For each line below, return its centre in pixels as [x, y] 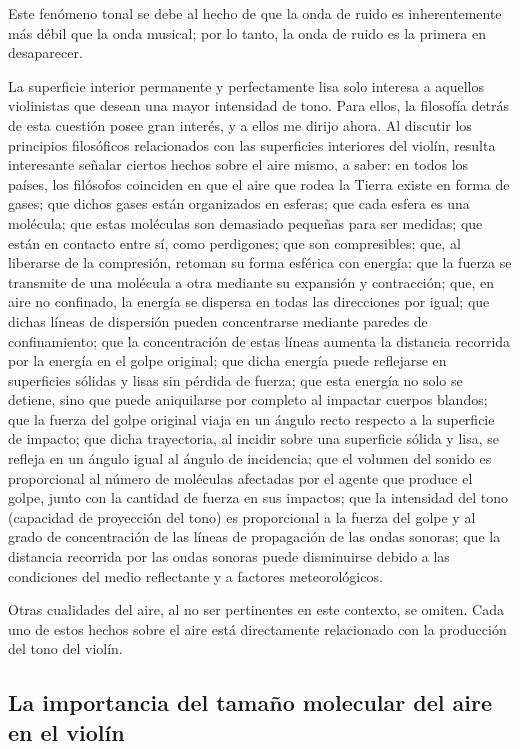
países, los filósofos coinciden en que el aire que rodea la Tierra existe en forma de [259, 183]
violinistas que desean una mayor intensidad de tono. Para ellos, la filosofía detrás [258, 105]
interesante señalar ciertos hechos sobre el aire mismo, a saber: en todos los [238, 164]
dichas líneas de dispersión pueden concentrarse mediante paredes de [218, 320]
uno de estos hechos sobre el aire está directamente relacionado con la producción [257, 628]
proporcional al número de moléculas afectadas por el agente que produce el [240, 477]
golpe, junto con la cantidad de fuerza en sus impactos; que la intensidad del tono [258, 497]
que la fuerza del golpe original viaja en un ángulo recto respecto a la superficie [251, 418]
